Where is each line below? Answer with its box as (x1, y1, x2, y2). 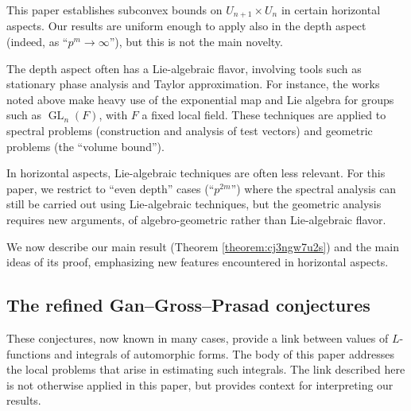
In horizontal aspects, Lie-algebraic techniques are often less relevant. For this (6, 165, 386, 181)
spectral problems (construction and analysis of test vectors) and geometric (6, 122, 373, 139)
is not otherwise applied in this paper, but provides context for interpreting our (6, 376, 394, 393)
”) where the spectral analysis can (231, 180, 397, 196)
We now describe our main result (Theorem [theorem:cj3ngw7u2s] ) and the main (6, 238, 399, 254)
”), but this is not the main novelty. (109, 33, 283, 50)
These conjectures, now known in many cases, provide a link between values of (6, 329, 389, 346)
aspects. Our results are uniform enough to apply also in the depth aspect (6, 17, 366, 34)
